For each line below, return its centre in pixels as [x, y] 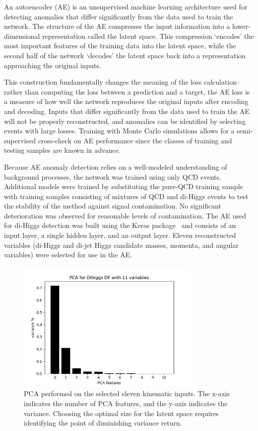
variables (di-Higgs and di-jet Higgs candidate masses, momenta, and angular [122, 245]
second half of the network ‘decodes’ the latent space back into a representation [125, 55]
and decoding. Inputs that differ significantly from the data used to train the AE [127, 111]
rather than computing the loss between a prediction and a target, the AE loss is [127, 91]
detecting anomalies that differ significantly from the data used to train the [119, 16]
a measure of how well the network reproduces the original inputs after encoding [126, 101]
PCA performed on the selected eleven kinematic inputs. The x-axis [127, 393]
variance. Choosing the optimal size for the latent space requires [121, 413]
